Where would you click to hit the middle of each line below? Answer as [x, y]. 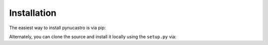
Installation [33, 13]
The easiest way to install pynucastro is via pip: [58, 28]
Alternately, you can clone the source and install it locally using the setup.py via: [93, 37]
